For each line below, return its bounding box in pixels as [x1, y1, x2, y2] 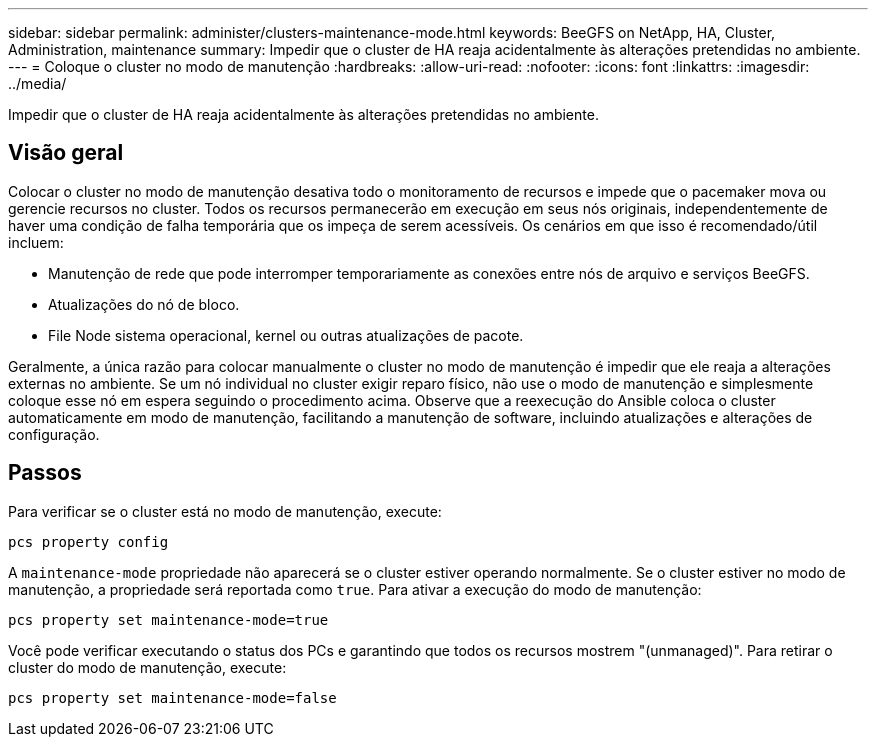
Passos [8, 460, 82, 486]
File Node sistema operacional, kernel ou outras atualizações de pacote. [48, 326, 524, 344]
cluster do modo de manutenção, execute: [8, 658, 287, 676]
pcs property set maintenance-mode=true [8, 611, 329, 628]
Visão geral [8, 140, 124, 166]
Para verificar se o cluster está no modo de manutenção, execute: [8, 502, 442, 520]
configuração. [8, 425, 100, 443]
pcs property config [8, 533, 169, 550]
